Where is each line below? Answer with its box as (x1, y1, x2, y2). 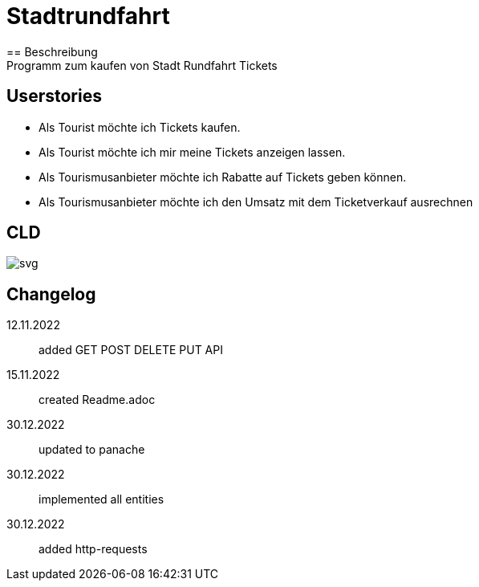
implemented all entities (39, 492, 164, 507)
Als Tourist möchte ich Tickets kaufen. (39, 120, 241, 134)
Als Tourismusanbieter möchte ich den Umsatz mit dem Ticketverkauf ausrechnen (39, 194, 473, 209)
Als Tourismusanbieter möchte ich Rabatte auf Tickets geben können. (39, 169, 407, 184)
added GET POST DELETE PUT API (39, 343, 223, 357)
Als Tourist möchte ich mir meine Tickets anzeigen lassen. (39, 145, 346, 159)
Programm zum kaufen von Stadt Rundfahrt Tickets (6, 58, 278, 72)
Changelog (6, 283, 96, 304)
